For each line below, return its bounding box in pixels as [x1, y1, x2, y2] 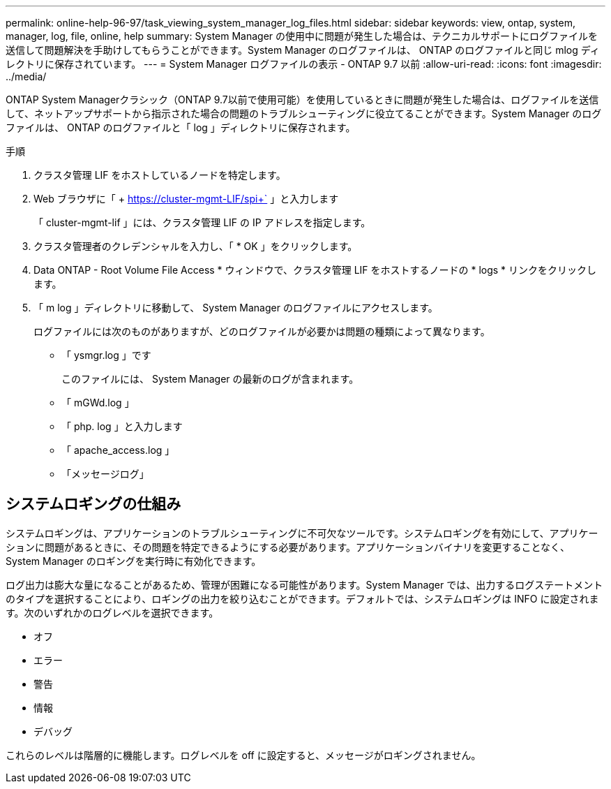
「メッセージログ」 [61, 468, 149, 480]
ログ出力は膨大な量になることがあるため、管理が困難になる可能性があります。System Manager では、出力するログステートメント [6, 578, 603, 591]
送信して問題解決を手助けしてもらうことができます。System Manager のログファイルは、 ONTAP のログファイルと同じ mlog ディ [6, 44, 600, 56]
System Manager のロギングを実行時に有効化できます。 [6, 554, 262, 567]
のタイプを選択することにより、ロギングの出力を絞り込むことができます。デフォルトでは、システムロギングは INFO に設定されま [6, 592, 599, 605]
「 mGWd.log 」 [61, 397, 135, 408]
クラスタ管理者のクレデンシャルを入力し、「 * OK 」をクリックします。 [33, 240, 358, 252]
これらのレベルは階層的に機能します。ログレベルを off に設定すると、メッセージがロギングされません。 [6, 749, 481, 761]
